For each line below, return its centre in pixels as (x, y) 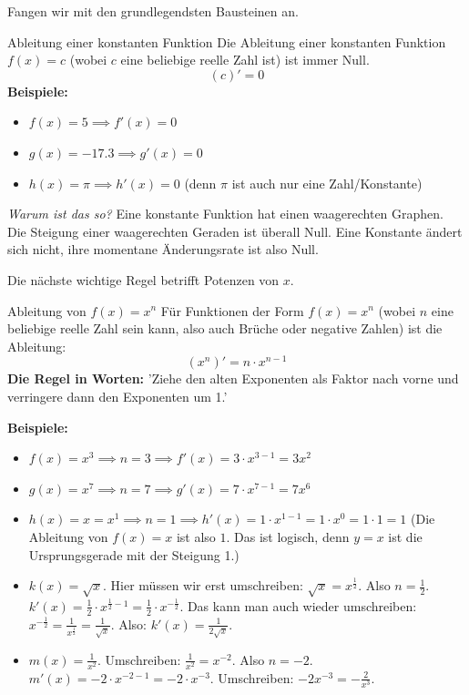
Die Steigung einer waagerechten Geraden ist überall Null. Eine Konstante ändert (235, 231)
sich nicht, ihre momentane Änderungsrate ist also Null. (163, 249)
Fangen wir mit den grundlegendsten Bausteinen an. (153, 11)
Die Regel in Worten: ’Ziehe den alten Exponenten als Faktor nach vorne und (233, 378)
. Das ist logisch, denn (288, 536)
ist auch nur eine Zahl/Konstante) (327, 183)
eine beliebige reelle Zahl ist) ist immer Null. (245, 60)
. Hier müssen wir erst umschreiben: (203, 585)
